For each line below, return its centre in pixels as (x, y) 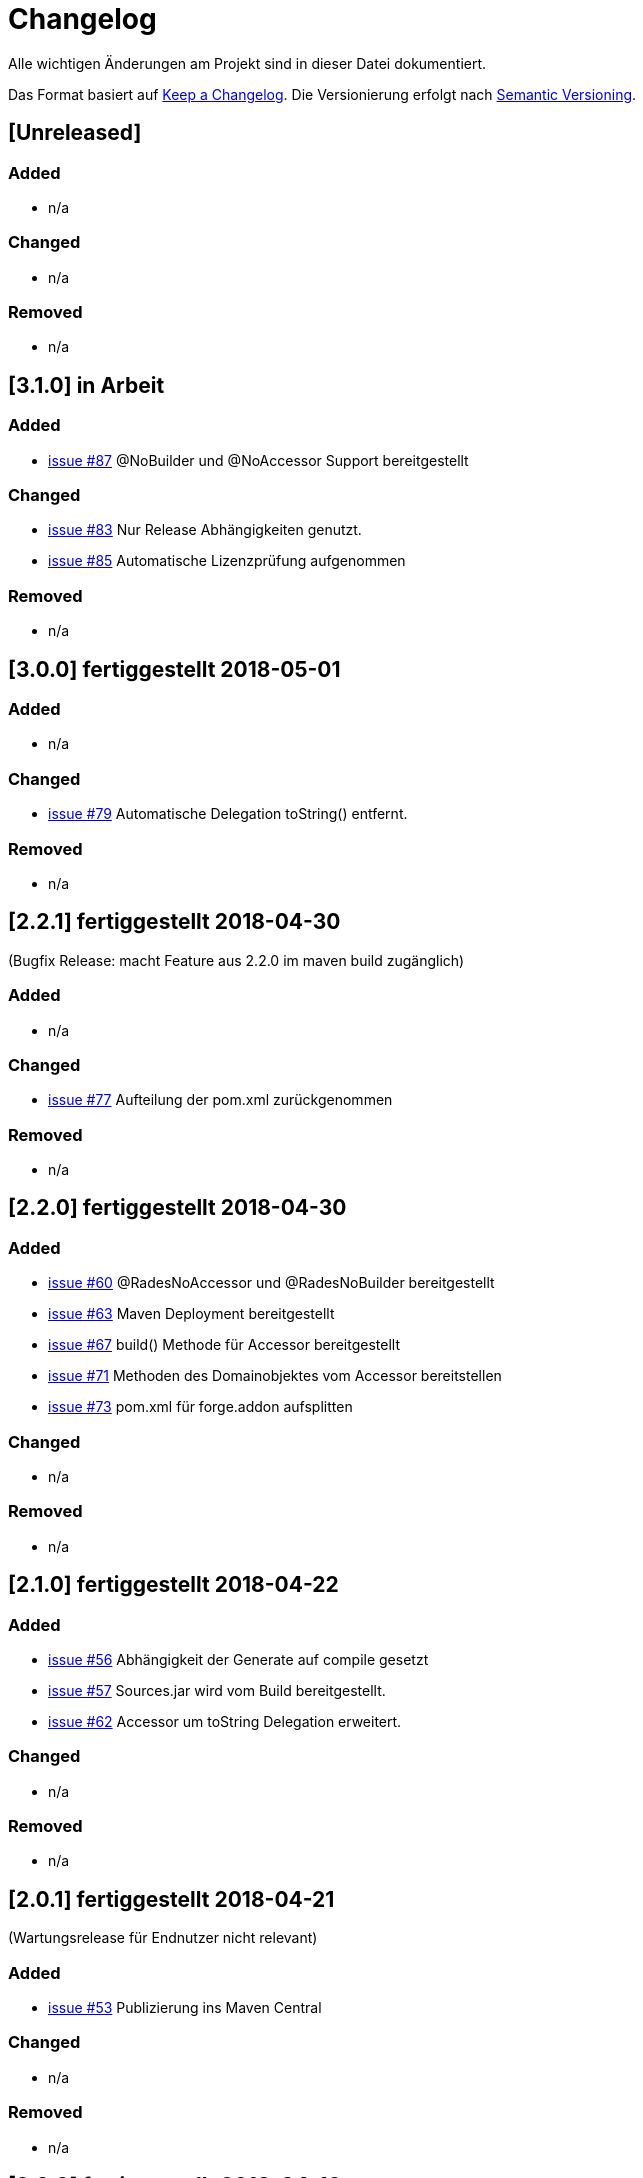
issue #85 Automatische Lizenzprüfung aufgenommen (227, 561)
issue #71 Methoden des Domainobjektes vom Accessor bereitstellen (275, 1376)
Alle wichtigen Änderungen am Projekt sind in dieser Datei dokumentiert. (247, 63)
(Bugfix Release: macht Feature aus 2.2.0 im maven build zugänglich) (236, 960)
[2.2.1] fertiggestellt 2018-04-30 (174, 922)
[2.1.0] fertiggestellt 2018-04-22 (173, 1585)
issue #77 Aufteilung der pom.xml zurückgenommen (220, 1100)
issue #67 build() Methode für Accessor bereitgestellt (224, 1345)
